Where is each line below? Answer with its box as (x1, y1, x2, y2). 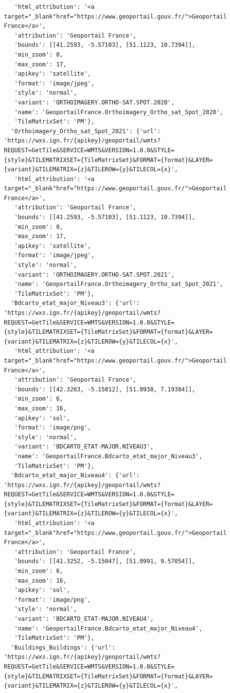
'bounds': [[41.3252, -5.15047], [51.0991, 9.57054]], (14, 558, 195, 565)
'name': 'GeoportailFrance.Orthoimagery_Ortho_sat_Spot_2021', (14, 281, 224, 288)
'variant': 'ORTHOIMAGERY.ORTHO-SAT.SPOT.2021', (14, 271, 175, 278)
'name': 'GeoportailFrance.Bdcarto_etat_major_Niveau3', (14, 452, 203, 460)
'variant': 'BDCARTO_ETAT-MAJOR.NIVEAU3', (14, 443, 154, 450)
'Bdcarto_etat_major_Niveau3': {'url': (11, 300, 140, 307)
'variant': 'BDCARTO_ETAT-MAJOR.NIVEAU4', (14, 615, 154, 622)
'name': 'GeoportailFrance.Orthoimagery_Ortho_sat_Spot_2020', (14, 108, 224, 116)
